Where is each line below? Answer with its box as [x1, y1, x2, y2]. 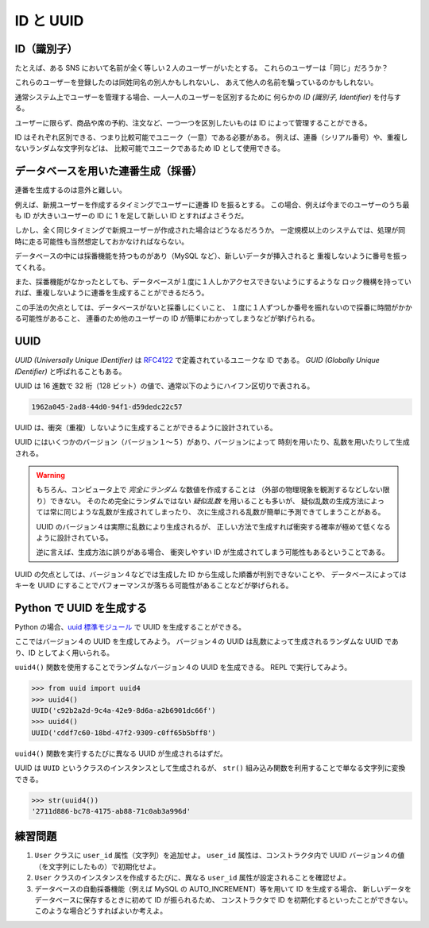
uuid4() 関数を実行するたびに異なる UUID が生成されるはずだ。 [14, 749, 227, 758]
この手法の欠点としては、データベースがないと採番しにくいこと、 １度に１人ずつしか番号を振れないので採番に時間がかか [14, 302, 412, 312]
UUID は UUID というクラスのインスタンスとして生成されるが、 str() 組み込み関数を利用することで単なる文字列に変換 [14, 763, 406, 773]
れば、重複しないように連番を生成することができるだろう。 [14, 288, 209, 298]
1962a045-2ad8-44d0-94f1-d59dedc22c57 [31, 402, 183, 411]
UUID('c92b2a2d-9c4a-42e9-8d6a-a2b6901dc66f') [31, 707, 216, 715]
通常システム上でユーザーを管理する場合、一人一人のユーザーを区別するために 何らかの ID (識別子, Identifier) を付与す [14, 92, 401, 102]
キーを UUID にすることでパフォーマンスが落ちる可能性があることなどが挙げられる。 [14, 580, 293, 591]
